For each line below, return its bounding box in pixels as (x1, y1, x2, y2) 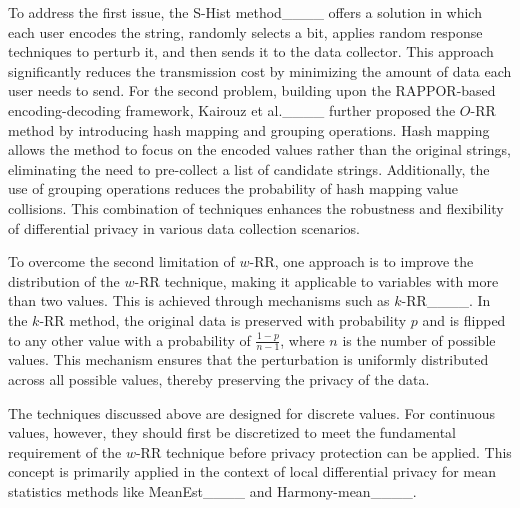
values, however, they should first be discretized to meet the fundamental (8, 422, 457, 443)
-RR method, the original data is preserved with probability (39, 309, 407, 330)
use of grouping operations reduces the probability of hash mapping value (8, 178, 459, 199)
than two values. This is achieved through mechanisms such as (8, 290, 390, 311)
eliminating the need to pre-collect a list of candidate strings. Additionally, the (8, 158, 490, 179)
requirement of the (8, 441, 122, 462)
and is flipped (422, 309, 506, 330)
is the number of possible (342, 329, 496, 350)
